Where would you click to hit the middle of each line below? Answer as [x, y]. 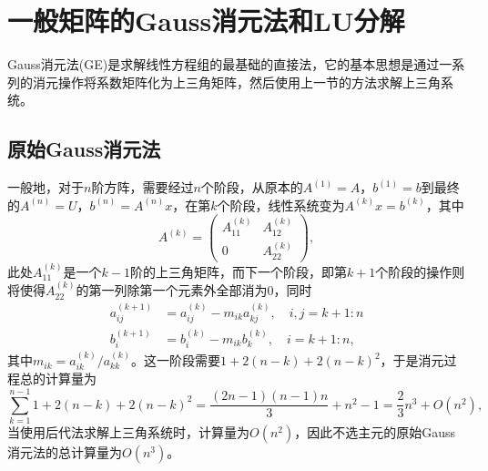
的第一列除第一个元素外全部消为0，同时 [194, 290]
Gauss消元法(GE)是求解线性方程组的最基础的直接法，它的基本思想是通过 [224, 64]
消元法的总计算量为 [65, 452]
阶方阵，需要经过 [142, 187]
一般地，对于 [46, 187]
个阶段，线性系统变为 [281, 205]
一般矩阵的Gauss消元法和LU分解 [206, 20]
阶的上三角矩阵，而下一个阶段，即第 [238, 271]
